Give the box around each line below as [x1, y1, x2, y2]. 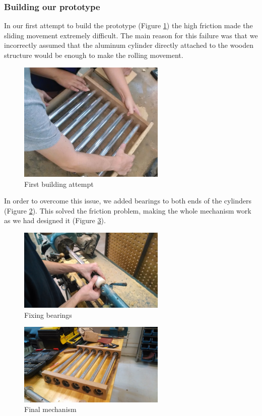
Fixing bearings [24, 309, 72, 320]
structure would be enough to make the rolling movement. [4, 50, 183, 60]
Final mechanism [24, 404, 77, 414]
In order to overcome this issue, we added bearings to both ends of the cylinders [4, 195, 252, 206]
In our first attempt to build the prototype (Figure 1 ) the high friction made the [4, 20, 253, 31]
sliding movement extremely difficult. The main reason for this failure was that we [4, 30, 258, 40]
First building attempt [24, 178, 94, 189]
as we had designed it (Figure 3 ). [4, 215, 106, 226]
